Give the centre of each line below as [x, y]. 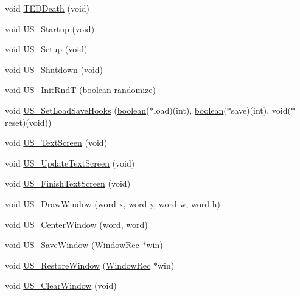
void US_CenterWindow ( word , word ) [76, 224]
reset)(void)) [28, 122]
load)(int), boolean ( [190, 110]
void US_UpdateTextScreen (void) [70, 163]
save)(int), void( [261, 110]
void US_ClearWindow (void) [61, 285]
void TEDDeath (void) [47, 8]
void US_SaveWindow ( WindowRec [72, 245]
